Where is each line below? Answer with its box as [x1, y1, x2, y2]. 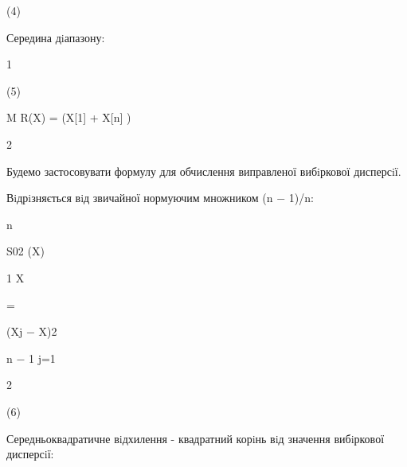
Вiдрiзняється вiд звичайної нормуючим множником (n [6, 189, 273, 206]
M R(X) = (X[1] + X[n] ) [6, 109, 131, 126]
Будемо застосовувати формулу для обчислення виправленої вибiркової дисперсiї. [6, 162, 401, 179]
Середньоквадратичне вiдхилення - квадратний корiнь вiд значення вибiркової [6, 430, 385, 446]
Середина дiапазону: [6, 29, 105, 45]
